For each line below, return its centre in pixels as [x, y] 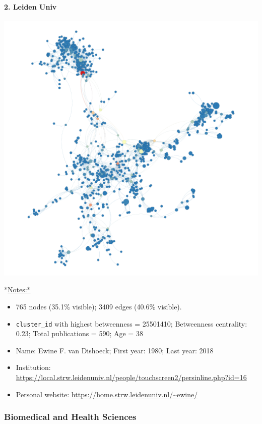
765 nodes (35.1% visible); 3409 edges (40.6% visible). [99, 306]
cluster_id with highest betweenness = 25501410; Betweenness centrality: [132, 323]
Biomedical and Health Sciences [70, 417]
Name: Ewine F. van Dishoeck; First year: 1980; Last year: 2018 [115, 350]
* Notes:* [17, 289]
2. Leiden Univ [30, 6]
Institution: [33, 367]
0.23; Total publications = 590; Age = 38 [79, 333]
